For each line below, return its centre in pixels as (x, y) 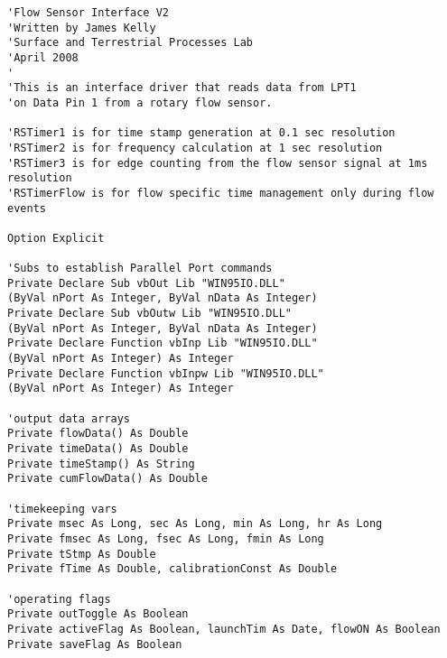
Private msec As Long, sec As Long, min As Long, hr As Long (195, 524)
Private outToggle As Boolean (98, 614)
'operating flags (59, 599)
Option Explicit (56, 238)
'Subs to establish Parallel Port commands (140, 269)
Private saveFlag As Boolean (95, 644)
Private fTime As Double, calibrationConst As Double (172, 569)
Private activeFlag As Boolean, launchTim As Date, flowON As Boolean (224, 629)
